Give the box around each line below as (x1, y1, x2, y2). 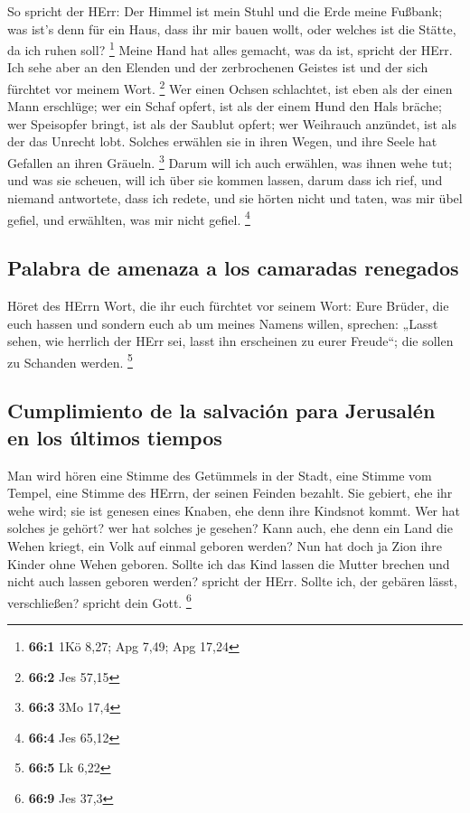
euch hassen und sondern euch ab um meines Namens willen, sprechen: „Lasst (7, 313, 438, 332)
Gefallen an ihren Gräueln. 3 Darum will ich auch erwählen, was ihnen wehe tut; (7, 151, 453, 172)
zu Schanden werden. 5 (7, 350, 133, 371)
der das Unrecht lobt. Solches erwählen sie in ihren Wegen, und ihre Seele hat (7, 132, 437, 151)
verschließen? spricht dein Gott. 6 (7, 590, 192, 612)
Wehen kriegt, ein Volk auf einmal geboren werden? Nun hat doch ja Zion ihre (7, 536, 442, 555)
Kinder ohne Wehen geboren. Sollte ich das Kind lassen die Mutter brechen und (7, 554, 450, 573)
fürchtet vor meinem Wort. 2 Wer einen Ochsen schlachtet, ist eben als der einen (7, 77, 453, 98)
